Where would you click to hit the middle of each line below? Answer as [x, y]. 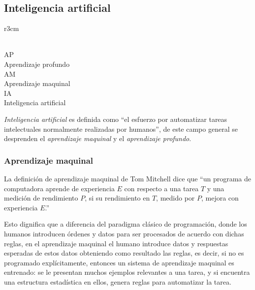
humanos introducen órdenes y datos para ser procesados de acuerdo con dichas [124, 233]
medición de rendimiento [41, 198]
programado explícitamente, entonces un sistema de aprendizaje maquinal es [119, 262]
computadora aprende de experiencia [59, 188]
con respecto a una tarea [161, 188]
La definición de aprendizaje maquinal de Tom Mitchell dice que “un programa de [128, 178]
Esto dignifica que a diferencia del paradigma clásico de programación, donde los [126, 224]
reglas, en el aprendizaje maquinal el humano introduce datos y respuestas [116, 243]
